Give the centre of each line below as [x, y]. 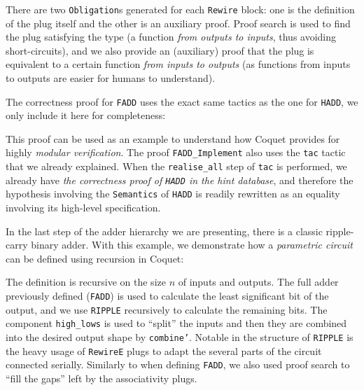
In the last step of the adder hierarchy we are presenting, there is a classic [164, 231]
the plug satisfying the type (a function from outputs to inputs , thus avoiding [171, 37]
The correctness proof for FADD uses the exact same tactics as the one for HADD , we [182, 101]
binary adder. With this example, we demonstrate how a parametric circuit [192, 245]
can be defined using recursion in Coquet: [95, 258]
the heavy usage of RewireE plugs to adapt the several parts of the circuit [164, 350]
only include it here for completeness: [86, 115]
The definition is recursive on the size [86, 282]
